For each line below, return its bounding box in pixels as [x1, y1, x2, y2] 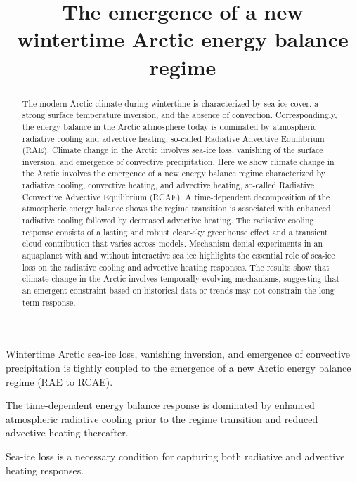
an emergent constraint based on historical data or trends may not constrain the [22, 285, 316, 297]
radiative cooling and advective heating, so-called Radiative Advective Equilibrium [22, 132, 325, 144]
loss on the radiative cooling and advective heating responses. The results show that [22, 261, 330, 273]
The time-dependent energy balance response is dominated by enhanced [6, 398, 315, 412]
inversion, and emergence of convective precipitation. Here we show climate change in [22, 155, 335, 167]
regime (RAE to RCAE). [6, 374, 113, 389]
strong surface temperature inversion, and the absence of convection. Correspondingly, [22, 109, 337, 121]
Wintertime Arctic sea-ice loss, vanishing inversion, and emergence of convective [6, 346, 351, 361]
